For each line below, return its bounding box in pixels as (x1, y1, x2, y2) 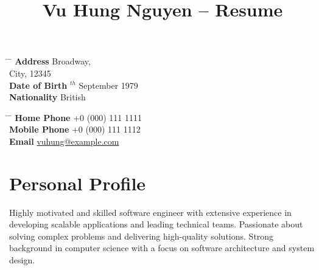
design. (9, 254, 35, 266)
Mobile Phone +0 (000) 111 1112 (9, 123, 141, 136)
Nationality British (9, 91, 86, 103)
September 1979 (79, 78, 138, 91)
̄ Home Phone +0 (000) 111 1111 (9, 111, 142, 123)
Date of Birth (9, 78, 68, 91)
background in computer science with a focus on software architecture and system (9, 241, 315, 254)
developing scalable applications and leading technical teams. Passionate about (9, 218, 303, 230)
